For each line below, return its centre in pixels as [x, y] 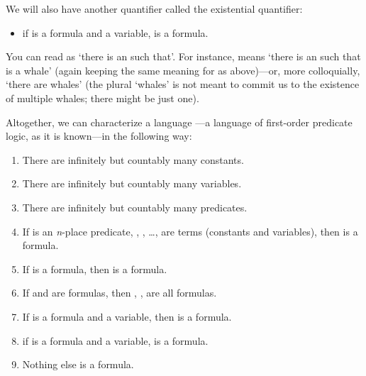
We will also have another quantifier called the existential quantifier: [154, 9]
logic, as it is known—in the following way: [99, 136]
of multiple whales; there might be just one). [102, 98]
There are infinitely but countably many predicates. [135, 207]
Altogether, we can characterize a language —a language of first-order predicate [179, 122]
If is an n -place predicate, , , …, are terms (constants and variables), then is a [190, 231]
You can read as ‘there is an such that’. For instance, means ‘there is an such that [183, 56]
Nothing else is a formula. [78, 364]
